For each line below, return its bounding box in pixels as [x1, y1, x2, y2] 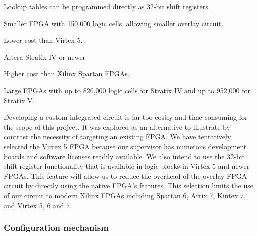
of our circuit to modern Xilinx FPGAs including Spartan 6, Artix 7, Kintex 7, [4, 190, 246, 200]
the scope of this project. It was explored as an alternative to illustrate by [4, 121, 230, 132]
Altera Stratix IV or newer [4, 51, 86, 62]
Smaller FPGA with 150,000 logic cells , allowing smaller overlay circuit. [4, 18, 223, 28]
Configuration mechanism [4, 221, 109, 234]
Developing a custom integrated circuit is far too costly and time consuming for [4, 112, 248, 122]
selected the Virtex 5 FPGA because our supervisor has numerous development [4, 141, 247, 151]
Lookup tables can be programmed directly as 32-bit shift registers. [4, 1, 210, 11]
